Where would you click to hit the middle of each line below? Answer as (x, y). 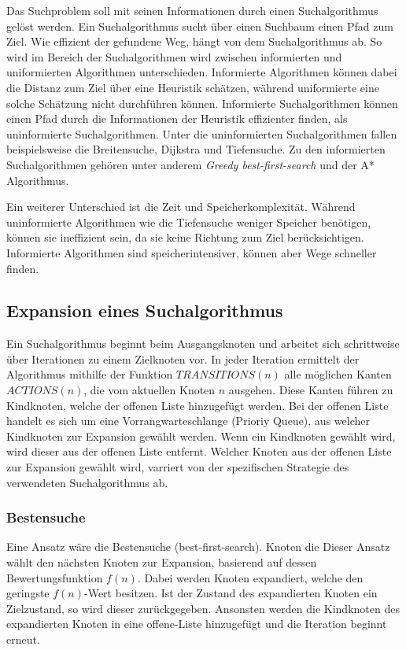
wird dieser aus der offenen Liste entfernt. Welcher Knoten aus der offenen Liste (199, 451)
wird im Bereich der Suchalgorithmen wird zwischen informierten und (174, 56)
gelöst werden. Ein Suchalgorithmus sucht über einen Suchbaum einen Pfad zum (200, 26)
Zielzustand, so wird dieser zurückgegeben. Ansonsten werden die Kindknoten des (203, 608)
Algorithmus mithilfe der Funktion (90, 374)
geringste (28, 593)
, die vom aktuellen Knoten (149, 390)
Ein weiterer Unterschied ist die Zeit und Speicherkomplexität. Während (181, 207)
